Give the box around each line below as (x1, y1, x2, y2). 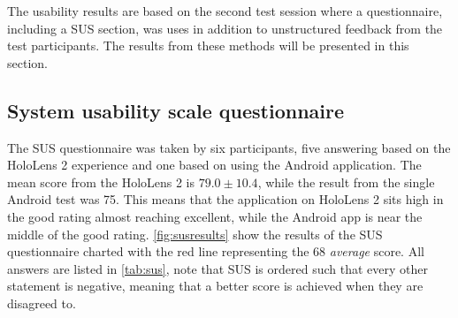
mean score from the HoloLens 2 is (7, 172, 195, 191)
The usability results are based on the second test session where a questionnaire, (7, 2, 443, 19)
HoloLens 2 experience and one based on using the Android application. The (7, 155, 422, 174)
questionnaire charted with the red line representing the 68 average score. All (7, 242, 424, 261)
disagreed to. (7, 293, 76, 312)
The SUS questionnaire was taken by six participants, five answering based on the (7, 138, 451, 156)
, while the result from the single (257, 172, 435, 191)
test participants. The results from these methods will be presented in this (7, 36, 409, 55)
